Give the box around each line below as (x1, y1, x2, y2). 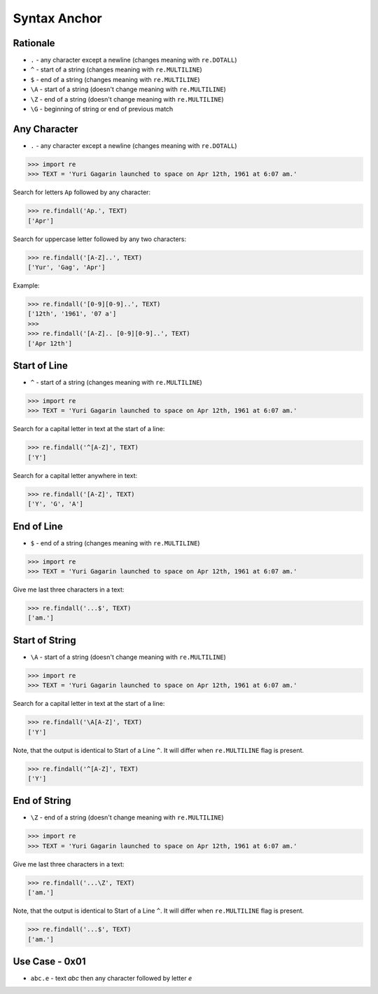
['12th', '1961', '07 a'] (27, 310, 117, 318)
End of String (13, 795, 71, 807)
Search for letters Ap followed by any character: (13, 188, 150, 196)
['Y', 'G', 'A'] (27, 500, 84, 508)
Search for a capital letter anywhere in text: (13, 471, 138, 479)
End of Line (13, 520, 63, 532)
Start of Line (13, 360, 68, 372)
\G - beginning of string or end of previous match (30, 105, 174, 114)
